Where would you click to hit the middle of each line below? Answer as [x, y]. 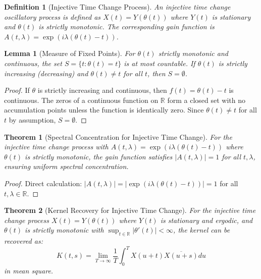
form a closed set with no [206, 100]
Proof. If [17, 90]
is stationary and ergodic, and [206, 220]
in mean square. [29, 270]
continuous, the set [33, 63]
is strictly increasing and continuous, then [102, 90]
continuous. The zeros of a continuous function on [81, 100]
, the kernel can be [202, 230]
